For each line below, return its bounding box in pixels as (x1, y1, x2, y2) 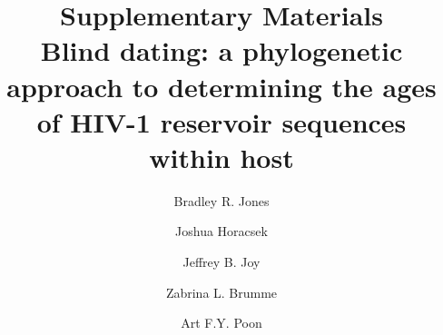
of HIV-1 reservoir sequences (36, 103, 407, 140)
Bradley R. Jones (173, 191, 270, 210)
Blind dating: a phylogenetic (40, 32, 403, 69)
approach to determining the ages (6, 67, 437, 104)
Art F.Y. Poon (181, 313, 262, 332)
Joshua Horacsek (175, 222, 268, 241)
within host (149, 138, 294, 175)
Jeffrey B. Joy (182, 252, 261, 271)
